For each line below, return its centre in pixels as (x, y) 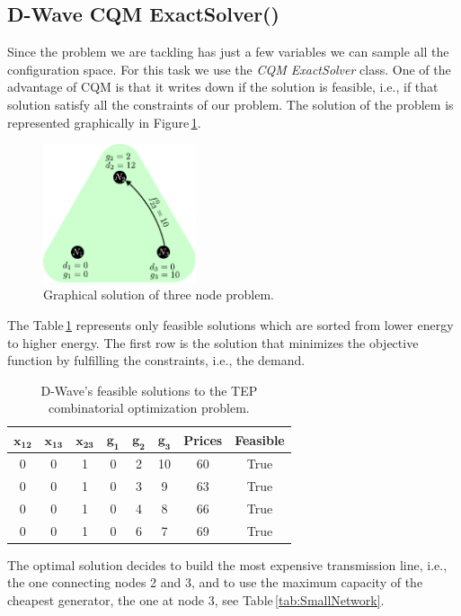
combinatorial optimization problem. (149, 408)
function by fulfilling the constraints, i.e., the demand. (156, 360)
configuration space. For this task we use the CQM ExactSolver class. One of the (229, 69)
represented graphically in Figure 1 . (104, 122)
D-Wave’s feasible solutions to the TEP (149, 390)
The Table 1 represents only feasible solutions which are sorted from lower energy (230, 325)
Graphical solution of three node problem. (159, 295)
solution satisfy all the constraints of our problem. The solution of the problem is (230, 104)
